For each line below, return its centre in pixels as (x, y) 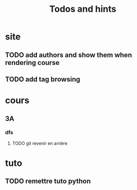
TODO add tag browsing (43, 79)
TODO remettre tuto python (48, 181)
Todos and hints (83, 9)
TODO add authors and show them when (68, 55)
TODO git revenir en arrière (40, 143)
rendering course (33, 63)
